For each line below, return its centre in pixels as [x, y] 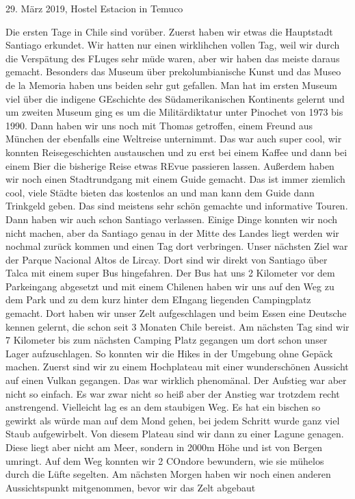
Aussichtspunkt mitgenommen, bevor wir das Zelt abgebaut [131, 487]
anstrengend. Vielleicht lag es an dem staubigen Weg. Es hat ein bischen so [163, 407]
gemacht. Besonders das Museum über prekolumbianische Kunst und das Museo [173, 72]
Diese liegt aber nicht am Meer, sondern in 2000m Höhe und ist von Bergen [164, 447]
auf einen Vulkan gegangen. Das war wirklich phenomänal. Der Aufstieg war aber [176, 380]
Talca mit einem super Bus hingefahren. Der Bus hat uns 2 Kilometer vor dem [170, 273]
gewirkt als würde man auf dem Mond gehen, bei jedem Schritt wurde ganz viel [173, 420]
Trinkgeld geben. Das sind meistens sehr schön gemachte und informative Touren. [177, 206]
